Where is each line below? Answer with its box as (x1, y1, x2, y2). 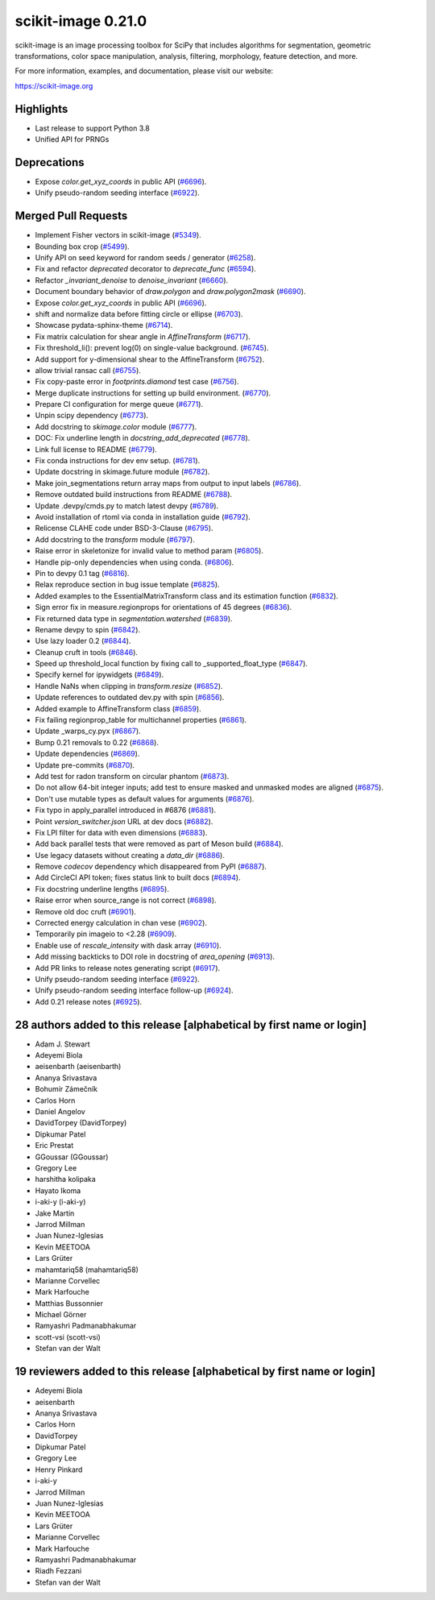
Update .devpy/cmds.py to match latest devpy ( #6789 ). (35, 500, 219, 511)
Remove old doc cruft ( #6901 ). (35, 906, 137, 916)
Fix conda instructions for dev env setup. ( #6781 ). (35, 456, 201, 466)
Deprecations (14, 155, 85, 169)
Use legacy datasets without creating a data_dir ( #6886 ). (35, 850, 225, 860)
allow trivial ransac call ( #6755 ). (35, 365, 141, 375)
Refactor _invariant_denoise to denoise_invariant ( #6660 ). (35, 275, 229, 285)
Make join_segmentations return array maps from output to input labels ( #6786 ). (35, 478, 301, 487)
